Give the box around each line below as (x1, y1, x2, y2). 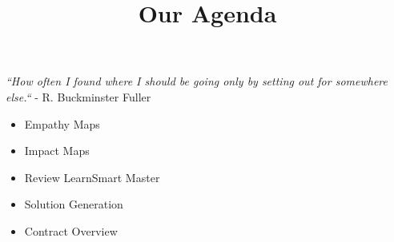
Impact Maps (24, 142, 90, 159)
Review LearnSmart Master (24, 169, 160, 185)
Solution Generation (24, 196, 123, 212)
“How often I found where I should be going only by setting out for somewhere (6, 73, 388, 89)
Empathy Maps (24, 115, 100, 132)
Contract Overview (24, 222, 118, 239)
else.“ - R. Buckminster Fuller (6, 88, 151, 105)
